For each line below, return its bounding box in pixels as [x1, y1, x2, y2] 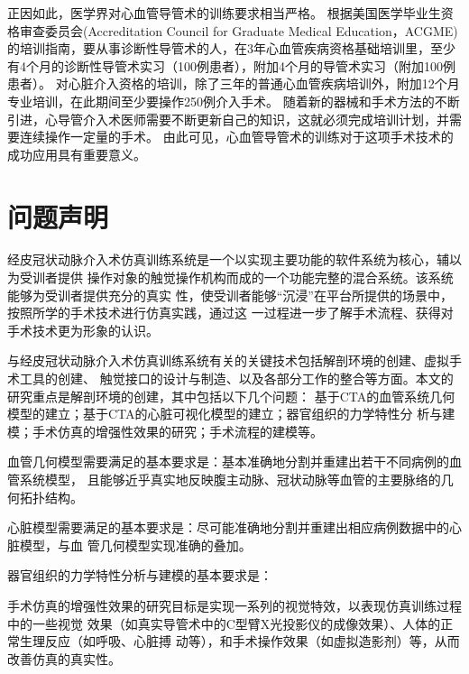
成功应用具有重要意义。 [7, 144, 146, 163]
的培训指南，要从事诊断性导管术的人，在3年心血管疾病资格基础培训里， [7, 39, 430, 58]
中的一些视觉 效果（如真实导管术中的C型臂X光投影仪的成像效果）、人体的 [7, 614, 441, 632]
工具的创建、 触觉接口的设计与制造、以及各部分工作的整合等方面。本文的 [19, 369, 454, 388]
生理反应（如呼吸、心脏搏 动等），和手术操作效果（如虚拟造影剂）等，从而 [19, 632, 460, 651]
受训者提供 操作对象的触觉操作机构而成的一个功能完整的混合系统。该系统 [19, 268, 454, 287]
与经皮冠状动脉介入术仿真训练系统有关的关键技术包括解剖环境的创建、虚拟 [7, 351, 449, 370]
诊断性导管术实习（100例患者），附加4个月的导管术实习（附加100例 [63, 56, 455, 75]
